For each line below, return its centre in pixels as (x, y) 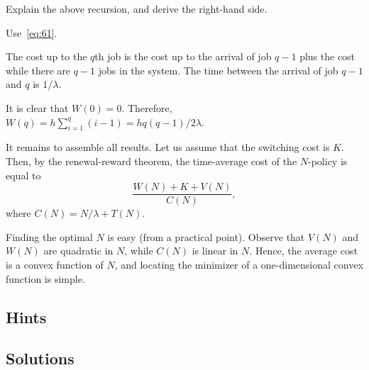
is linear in (215, 251)
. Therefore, (147, 107)
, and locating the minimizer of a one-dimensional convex (239, 264)
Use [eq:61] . (32, 32)
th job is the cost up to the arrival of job (183, 56)
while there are (38, 70)
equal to (23, 175)
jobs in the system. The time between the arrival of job (218, 70)
